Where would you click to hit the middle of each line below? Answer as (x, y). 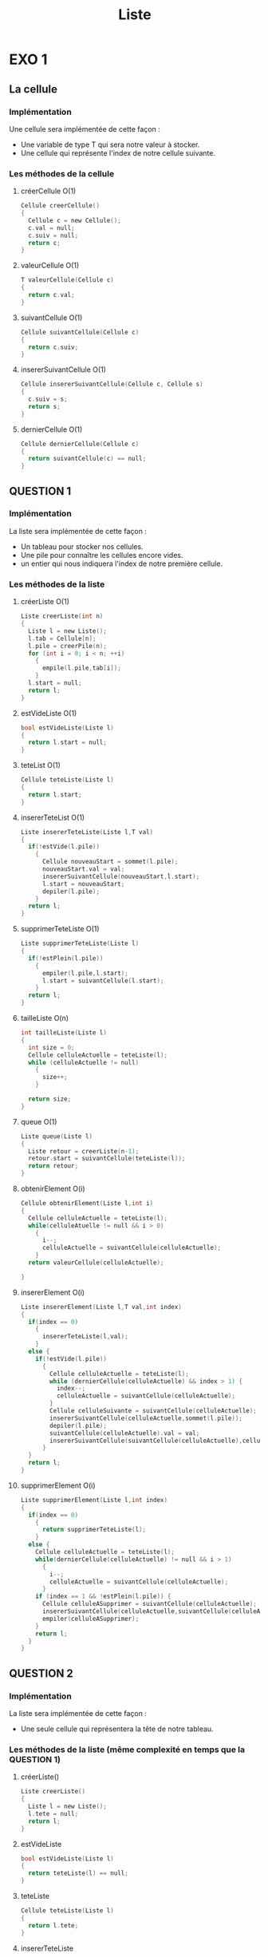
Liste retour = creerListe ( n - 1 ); (84, 1151)
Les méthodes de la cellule (62, 173)
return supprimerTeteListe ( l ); (94, 1530)
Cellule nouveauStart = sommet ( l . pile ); (110, 862)
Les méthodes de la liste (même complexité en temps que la (127, 1749)
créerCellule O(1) (48, 191)
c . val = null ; (51, 228)
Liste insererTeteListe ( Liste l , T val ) (87, 832)
